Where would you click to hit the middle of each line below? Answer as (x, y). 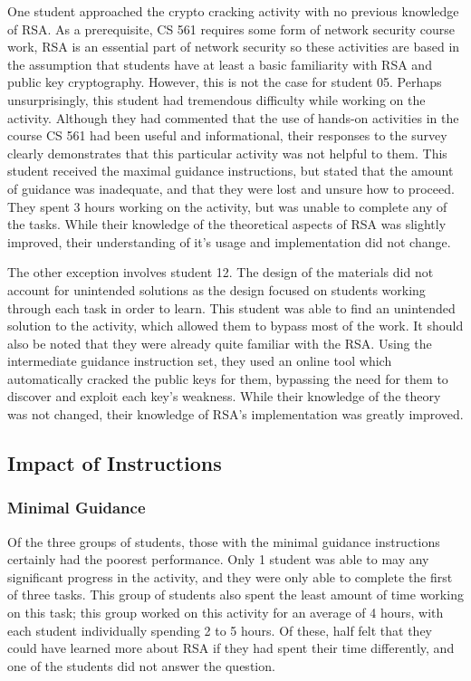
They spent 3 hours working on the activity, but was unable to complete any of (227, 206)
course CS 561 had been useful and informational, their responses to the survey (227, 135)
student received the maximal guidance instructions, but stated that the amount (231, 171)
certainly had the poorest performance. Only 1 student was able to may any (218, 559)
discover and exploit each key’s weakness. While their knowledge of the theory (224, 396)
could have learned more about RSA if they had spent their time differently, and (231, 648)
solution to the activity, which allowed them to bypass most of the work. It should (235, 326)
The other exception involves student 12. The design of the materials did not (221, 272)
